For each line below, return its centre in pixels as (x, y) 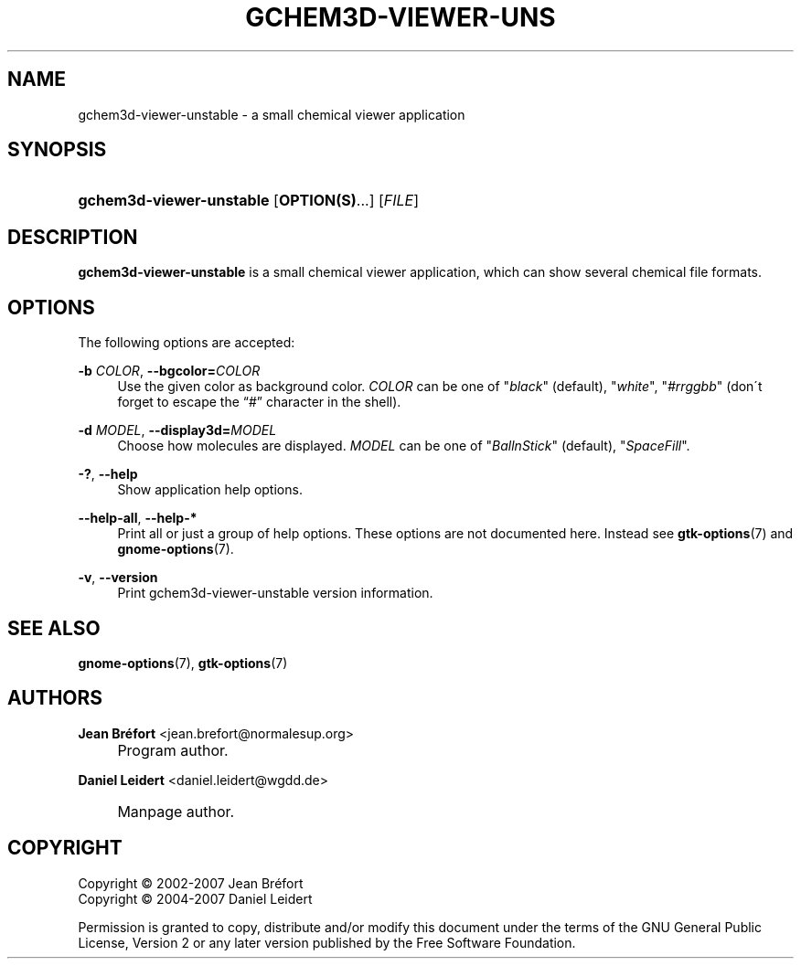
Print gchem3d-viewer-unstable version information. (275, 593)
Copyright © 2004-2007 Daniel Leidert (195, 898)
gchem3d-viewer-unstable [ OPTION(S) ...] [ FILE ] (249, 201)
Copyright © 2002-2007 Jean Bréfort (191, 883)
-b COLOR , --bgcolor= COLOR (169, 371)
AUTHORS (55, 698)
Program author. (173, 750)
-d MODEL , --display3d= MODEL (177, 430)
